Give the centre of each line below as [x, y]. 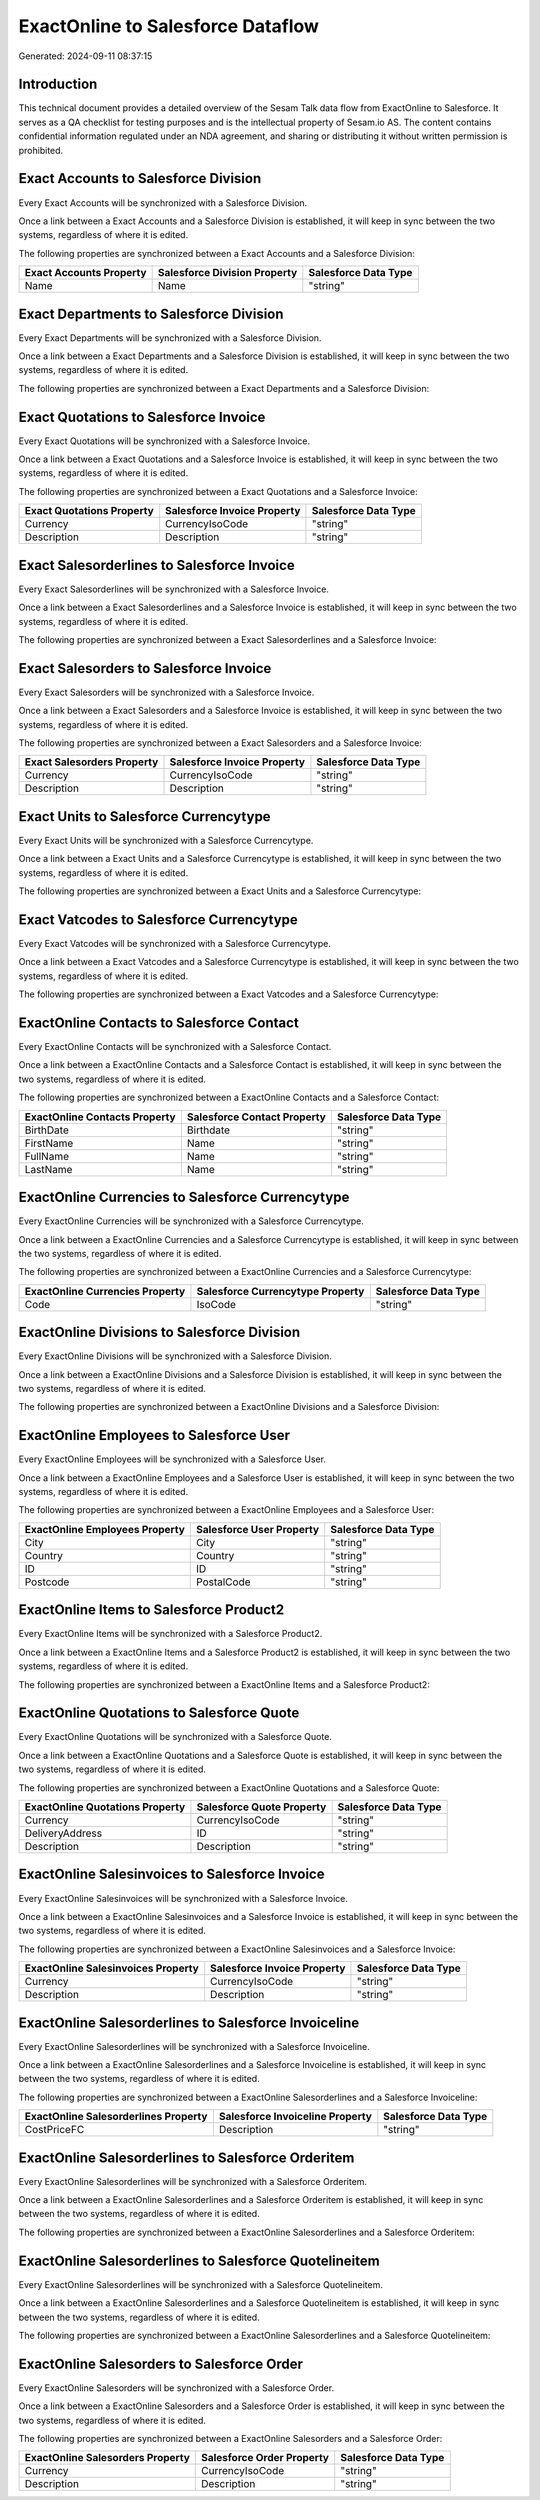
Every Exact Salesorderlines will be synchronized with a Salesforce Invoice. [174, 589]
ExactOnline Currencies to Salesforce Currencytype [184, 1197]
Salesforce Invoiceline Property [295, 2117]
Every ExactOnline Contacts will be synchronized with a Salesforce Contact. [175, 1047]
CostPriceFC [54, 2130]
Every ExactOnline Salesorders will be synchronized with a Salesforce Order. [176, 2387]
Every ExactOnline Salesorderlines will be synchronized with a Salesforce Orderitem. [193, 2181]
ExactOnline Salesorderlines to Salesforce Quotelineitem [199, 2260]
